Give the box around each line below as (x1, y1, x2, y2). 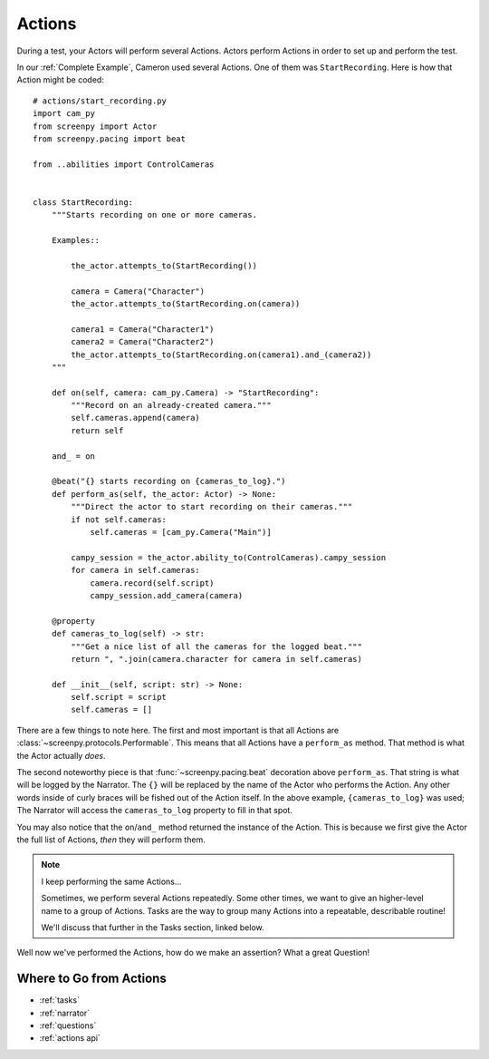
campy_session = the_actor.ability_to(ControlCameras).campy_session (71, 552, 387, 562)
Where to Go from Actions (16, 971, 167, 986)
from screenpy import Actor (33, 121, 158, 131)
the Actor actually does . (16, 750, 106, 761)
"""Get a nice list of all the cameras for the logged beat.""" (71, 641, 362, 652)
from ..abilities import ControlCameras (33, 159, 215, 170)
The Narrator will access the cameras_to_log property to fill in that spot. (16, 805, 293, 816)
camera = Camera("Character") (71, 286, 206, 296)
